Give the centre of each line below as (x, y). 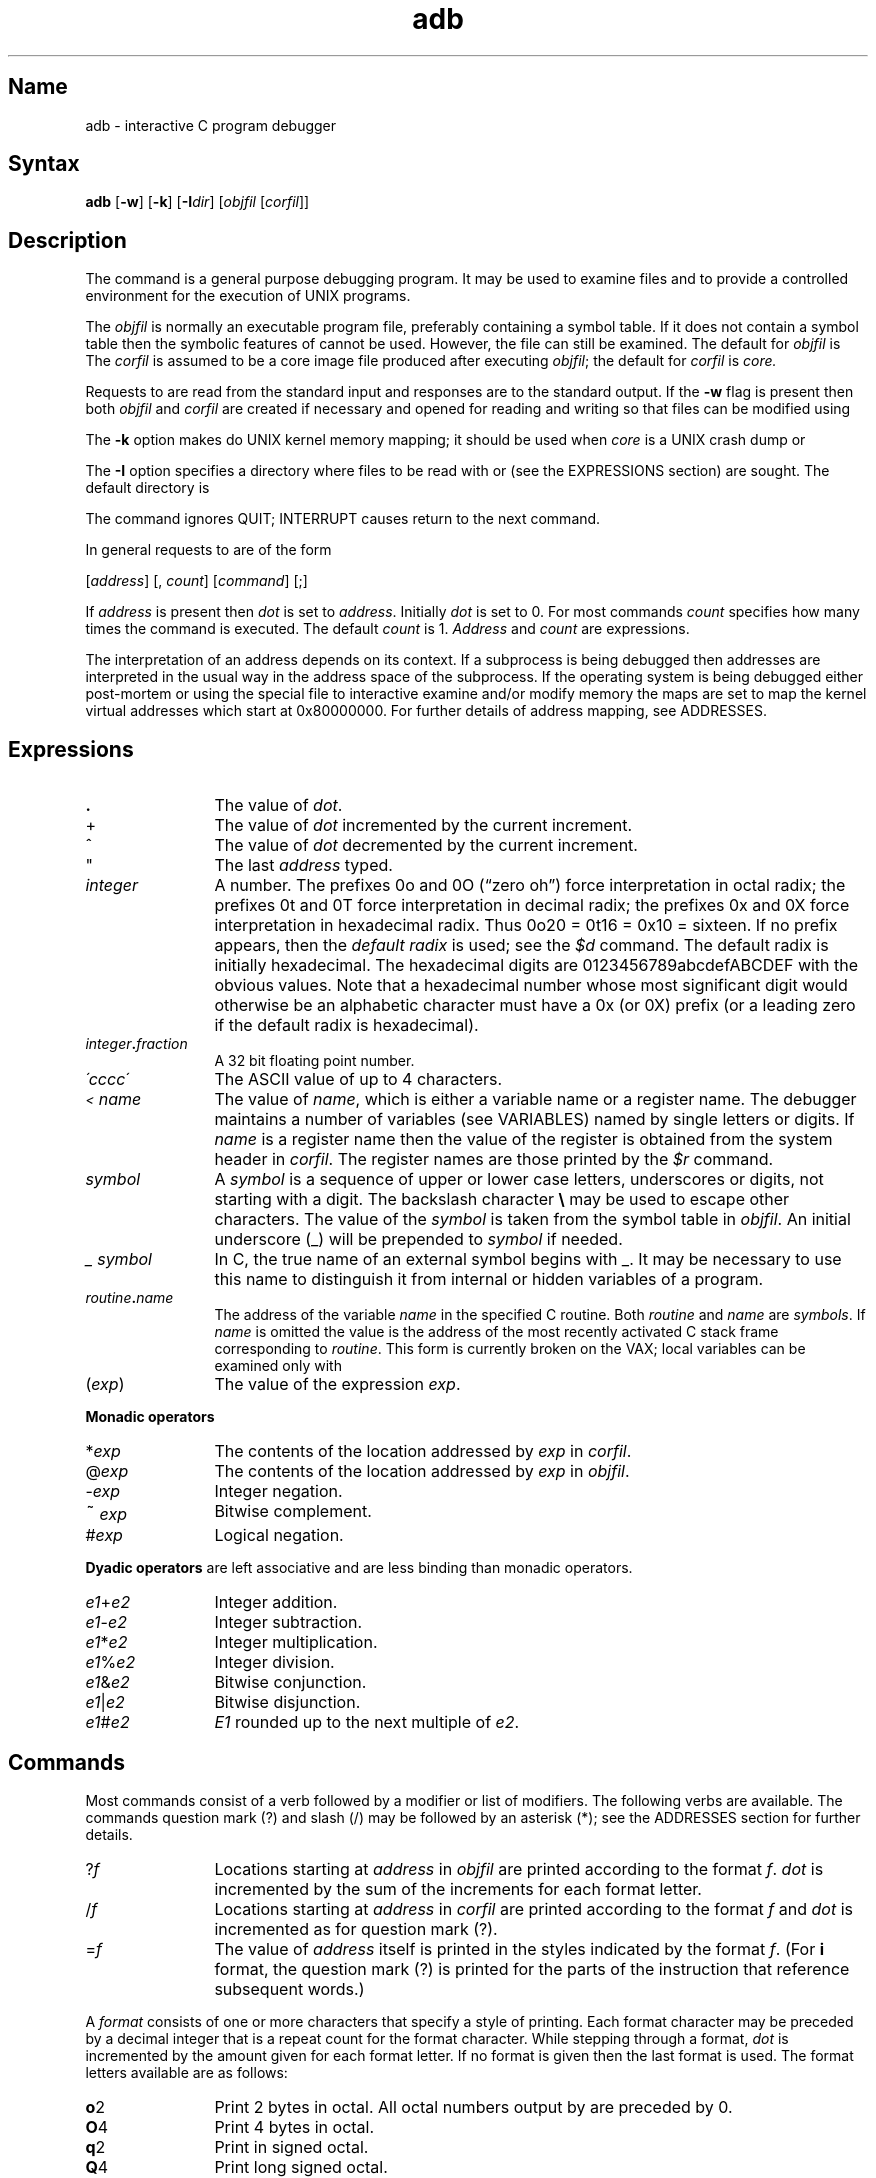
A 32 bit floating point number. (314, 1061)
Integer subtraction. (288, 1622)
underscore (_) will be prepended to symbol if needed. (418, 1239)
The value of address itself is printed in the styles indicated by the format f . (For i (519, 1948)
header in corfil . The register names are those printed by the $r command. (494, 1159)
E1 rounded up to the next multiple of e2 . (367, 1722)
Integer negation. (278, 1491)
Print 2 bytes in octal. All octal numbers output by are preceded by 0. (473, 2106)
